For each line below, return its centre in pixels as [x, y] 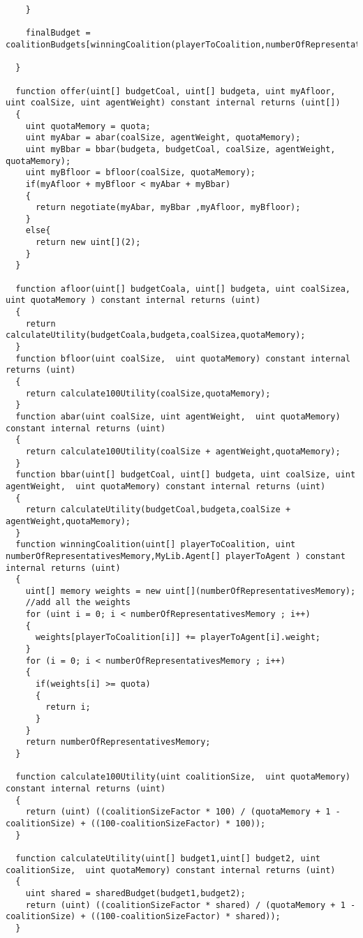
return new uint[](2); [88, 243]
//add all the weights [78, 603]
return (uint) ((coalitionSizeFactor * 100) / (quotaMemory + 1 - [183, 812]
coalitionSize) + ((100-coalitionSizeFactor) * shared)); [143, 917]
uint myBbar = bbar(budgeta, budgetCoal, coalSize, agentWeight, [180, 149]
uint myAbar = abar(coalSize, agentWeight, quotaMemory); [163, 138]
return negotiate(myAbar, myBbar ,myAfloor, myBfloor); [168, 208]
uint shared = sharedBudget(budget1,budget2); [135, 893]
